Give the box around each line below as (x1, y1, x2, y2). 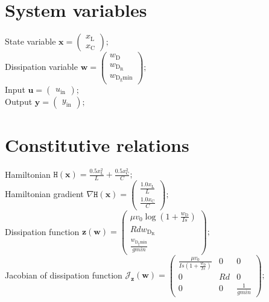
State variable (5, 35, 56, 48)
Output (5, 95, 33, 108)
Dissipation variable (5, 60, 78, 73)
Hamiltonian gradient (5, 187, 84, 200)
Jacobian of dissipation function (5, 268, 122, 281)
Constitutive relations (5, 132, 189, 157)
